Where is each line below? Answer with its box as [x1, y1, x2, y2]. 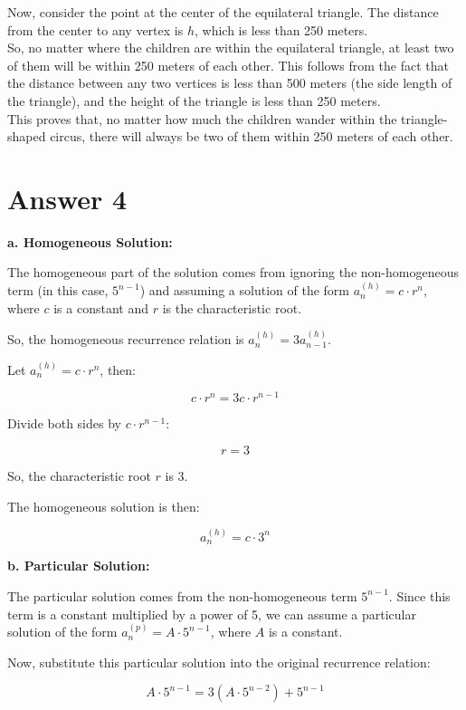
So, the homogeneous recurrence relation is [7, 330, 244, 349]
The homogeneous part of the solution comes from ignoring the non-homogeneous [7, 263, 459, 282]
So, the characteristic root [7, 465, 151, 485]
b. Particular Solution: [7, 556, 150, 575]
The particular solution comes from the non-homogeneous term [7, 586, 357, 605]
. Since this [388, 586, 451, 605]
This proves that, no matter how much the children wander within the [7, 109, 397, 128]
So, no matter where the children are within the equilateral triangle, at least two [7, 38, 454, 57]
